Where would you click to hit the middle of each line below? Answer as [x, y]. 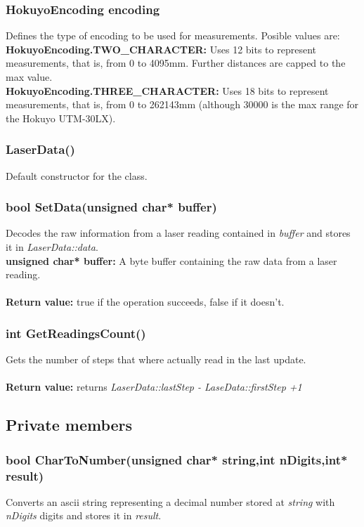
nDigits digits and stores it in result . [84, 515]
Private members [69, 425]
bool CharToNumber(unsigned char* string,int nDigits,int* [177, 459]
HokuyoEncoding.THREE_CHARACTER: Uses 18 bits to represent [167, 90]
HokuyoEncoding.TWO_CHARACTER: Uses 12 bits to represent [161, 49]
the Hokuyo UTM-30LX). [61, 118]
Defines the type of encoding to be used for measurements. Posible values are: [173, 35]
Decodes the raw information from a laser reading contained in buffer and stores [178, 233]
